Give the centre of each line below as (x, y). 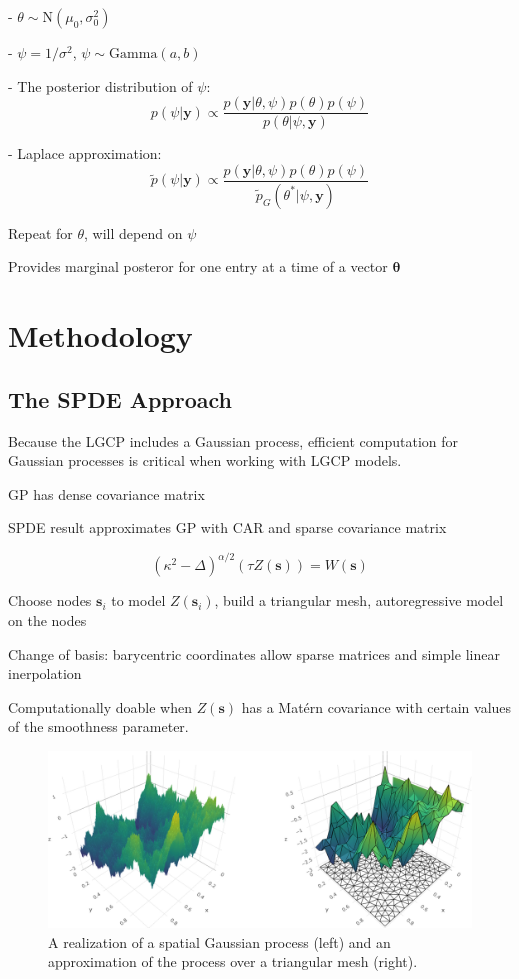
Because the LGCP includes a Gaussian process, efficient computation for (233, 440)
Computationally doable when (100, 706)
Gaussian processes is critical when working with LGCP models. (205, 460)
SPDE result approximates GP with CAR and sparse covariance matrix (227, 527)
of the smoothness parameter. (98, 726)
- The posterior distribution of (100, 85)
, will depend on (133, 232)
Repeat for (40, 232)
